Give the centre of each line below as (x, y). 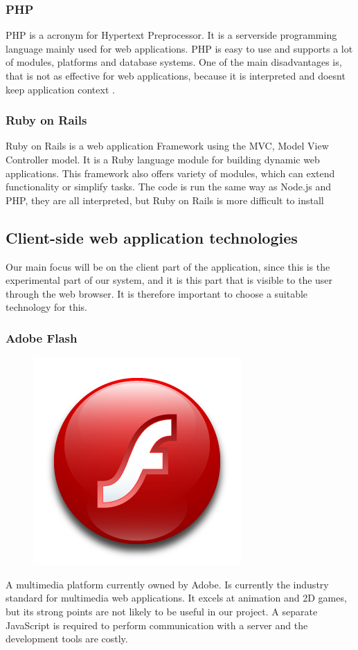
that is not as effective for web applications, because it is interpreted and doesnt (176, 75)
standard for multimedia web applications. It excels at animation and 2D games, (176, 598)
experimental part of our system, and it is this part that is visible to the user (169, 280)
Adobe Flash (42, 337)
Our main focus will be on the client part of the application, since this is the (168, 266)
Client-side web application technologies (152, 237)
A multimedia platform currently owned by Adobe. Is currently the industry (167, 584)
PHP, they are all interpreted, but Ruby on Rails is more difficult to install (165, 200)
